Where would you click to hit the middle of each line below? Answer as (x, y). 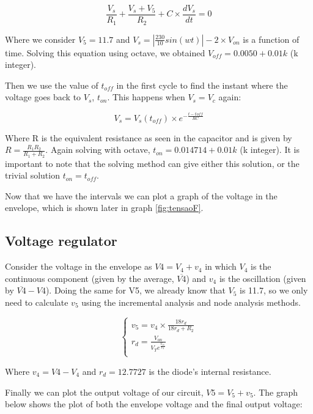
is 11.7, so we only (274, 290)
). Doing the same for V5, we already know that (135, 290)
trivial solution (32, 175)
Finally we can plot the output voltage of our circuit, (104, 392)
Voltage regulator (61, 241)
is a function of (271, 39)
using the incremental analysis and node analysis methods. (191, 302)
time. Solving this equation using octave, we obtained (105, 52)
